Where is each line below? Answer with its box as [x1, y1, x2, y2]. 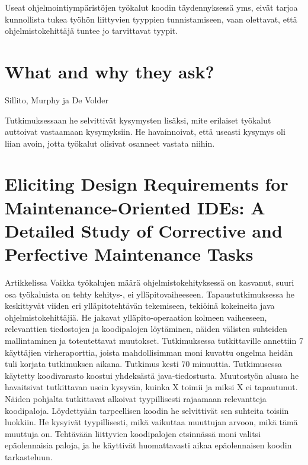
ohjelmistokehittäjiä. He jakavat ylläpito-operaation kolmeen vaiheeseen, [5, 311, 267, 323]
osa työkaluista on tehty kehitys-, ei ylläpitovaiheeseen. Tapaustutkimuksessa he [5, 287, 295, 300]
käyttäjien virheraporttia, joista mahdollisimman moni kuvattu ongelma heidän [5, 346, 293, 358]
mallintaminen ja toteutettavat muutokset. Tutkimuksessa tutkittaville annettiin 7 [5, 334, 303, 346]
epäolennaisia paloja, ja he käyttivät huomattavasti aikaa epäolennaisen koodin [5, 439, 292, 451]
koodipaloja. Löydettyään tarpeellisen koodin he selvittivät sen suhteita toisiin [5, 404, 289, 416]
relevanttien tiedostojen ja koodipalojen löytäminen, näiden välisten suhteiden [5, 322, 287, 335]
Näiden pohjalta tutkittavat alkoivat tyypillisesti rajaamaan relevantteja [5, 392, 267, 404]
